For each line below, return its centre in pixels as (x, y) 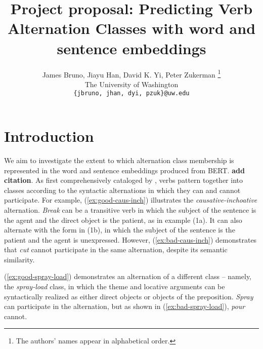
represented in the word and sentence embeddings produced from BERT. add (124, 170)
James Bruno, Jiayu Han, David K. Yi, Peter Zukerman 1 (131, 73)
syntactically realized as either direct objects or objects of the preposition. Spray (129, 296)
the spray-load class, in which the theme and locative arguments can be (115, 286)
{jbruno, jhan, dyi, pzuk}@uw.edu (131, 93)
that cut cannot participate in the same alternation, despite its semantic (116, 249)
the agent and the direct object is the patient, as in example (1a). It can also (123, 220)
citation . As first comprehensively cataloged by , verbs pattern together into (123, 180)
